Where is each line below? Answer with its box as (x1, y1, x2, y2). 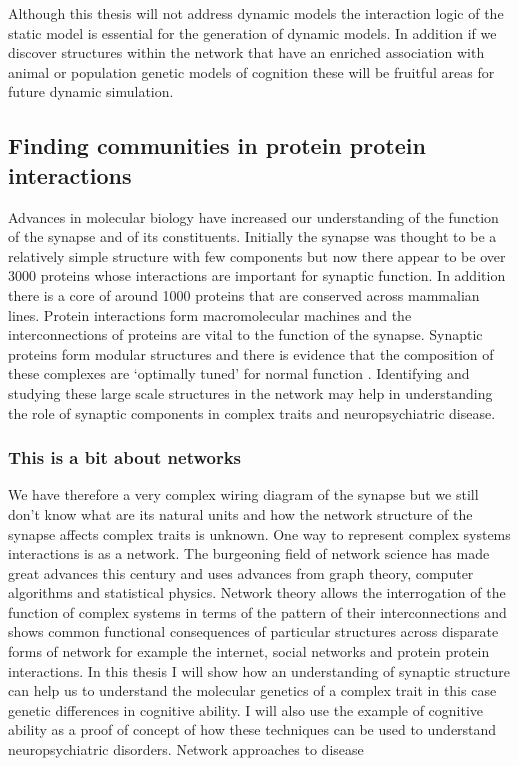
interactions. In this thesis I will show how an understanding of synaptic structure (8, 660, 511, 681)
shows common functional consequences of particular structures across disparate (8, 621, 499, 642)
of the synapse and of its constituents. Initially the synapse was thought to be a (8, 226, 497, 247)
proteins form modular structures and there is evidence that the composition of (8, 343, 494, 364)
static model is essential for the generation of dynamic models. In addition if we (8, 22, 497, 43)
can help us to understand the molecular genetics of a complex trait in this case (8, 680, 497, 701)
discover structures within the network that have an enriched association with (8, 42, 485, 63)
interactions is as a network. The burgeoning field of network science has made (8, 543, 490, 564)
